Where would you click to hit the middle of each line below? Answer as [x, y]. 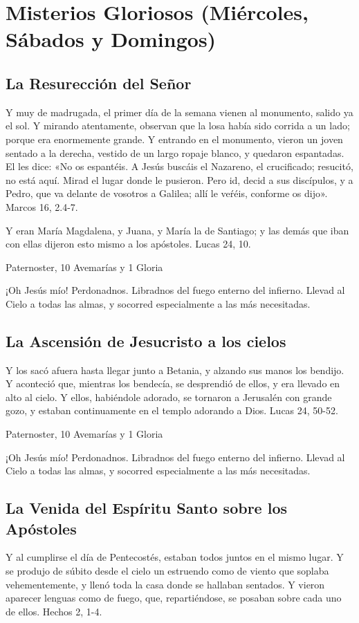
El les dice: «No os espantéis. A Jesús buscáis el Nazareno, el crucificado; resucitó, [179, 166]
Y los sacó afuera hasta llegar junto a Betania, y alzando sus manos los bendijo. [175, 370]
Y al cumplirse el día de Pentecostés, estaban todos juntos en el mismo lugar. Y [175, 557]
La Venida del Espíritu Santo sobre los [146, 508]
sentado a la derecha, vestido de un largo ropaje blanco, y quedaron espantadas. [175, 152]
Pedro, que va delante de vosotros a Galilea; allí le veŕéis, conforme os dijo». [167, 193]
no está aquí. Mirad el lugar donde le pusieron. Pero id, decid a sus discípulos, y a [179, 179]
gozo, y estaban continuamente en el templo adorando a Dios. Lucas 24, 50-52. [172, 410]
